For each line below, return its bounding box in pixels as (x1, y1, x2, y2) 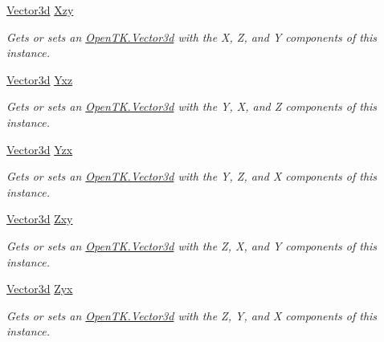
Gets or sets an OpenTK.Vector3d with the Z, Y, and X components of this (6, 307, 378, 324)
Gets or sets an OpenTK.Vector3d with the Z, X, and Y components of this (6, 237, 378, 254)
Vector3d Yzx (6, 140, 73, 157)
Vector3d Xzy (6, 2, 74, 18)
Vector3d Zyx (6, 280, 73, 297)
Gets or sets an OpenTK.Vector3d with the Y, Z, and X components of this (6, 168, 378, 185)
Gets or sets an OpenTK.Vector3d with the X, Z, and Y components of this (6, 28, 378, 45)
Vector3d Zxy (6, 210, 73, 227)
